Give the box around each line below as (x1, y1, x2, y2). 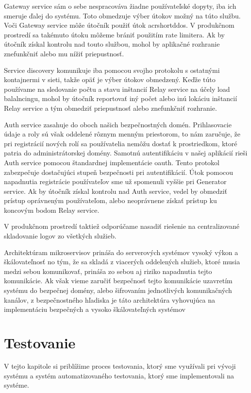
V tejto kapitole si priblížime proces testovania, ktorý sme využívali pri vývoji (4, 360, 236, 371)
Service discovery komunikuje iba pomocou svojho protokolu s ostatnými (4, 65, 220, 75)
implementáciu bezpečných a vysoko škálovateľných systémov (4, 304, 185, 314)
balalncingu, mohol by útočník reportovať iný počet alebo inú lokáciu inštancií (4, 93, 237, 103)
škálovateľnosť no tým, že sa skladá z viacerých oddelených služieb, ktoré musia (4, 256, 240, 267)
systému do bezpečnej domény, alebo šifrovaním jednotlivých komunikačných (4, 285, 232, 295)
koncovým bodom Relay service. (4, 205, 100, 215)
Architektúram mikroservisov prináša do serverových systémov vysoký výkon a (4, 247, 238, 257)
